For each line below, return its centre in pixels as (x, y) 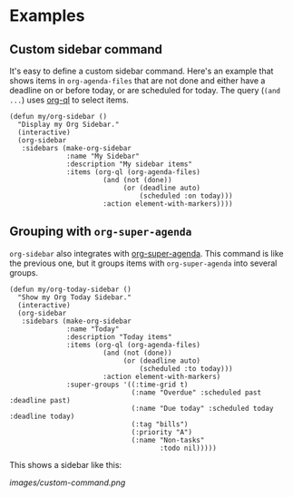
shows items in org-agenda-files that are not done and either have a (137, 81)
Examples (47, 16)
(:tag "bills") (160, 424)
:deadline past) (40, 400)
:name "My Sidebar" (103, 156)
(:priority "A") (162, 432)
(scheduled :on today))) (186, 196)
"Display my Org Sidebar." (68, 124)
